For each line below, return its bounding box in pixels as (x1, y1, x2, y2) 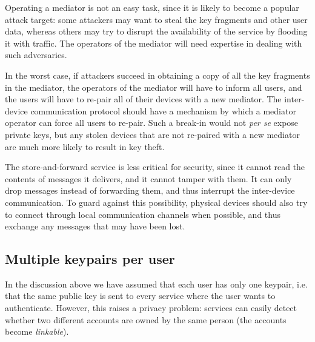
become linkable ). (5, 325, 69, 338)
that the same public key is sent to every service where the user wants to (5, 289, 276, 302)
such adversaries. (5, 48, 67, 61)
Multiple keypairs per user (5, 249, 175, 268)
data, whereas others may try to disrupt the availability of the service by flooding (5, 25, 308, 38)
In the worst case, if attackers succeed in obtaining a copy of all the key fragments (5, 68, 310, 81)
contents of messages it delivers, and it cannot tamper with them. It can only (5, 172, 292, 185)
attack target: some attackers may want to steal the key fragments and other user (5, 13, 308, 25)
